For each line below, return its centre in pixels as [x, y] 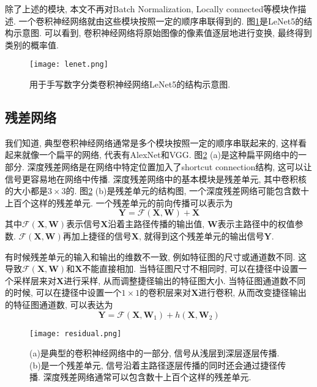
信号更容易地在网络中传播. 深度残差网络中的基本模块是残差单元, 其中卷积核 [156, 178]
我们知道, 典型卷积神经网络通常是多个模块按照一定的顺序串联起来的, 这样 [152, 142]
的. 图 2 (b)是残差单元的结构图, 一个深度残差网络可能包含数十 [188, 191]
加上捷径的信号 [101, 235]
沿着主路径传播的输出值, [156, 224]
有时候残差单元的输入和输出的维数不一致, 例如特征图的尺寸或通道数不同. [150, 256]
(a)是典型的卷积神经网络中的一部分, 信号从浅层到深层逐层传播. [155, 353]
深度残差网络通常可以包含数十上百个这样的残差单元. [147, 377]
